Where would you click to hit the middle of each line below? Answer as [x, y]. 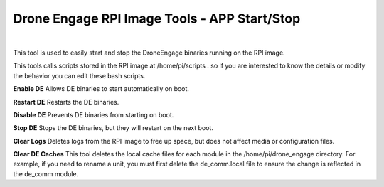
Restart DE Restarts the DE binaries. [66, 102]
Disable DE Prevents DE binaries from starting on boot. [94, 114]
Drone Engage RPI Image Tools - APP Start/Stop [157, 18]
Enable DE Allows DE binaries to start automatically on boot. [101, 89]
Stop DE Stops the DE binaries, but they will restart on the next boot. [113, 128]
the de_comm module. [46, 173]
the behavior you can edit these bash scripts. [79, 75]
